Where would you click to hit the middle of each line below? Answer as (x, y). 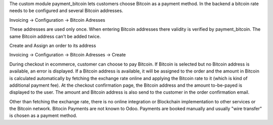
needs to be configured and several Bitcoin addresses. (66, 11)
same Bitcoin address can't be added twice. (55, 36)
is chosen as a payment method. (43, 115)
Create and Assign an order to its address (53, 45)
